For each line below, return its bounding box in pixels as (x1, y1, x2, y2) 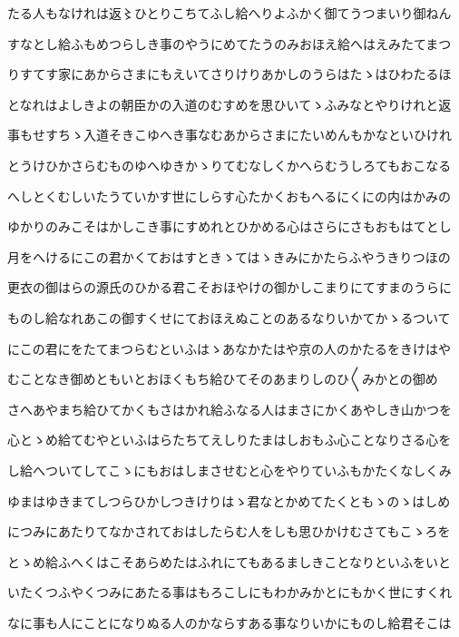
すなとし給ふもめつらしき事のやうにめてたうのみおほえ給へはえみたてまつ (7, 34, 452, 53)
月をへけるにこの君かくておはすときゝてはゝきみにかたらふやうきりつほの (7, 247, 451, 266)
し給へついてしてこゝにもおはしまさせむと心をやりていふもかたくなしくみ (7, 460, 452, 479)
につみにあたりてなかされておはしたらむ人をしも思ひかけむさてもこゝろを (7, 522, 451, 541)
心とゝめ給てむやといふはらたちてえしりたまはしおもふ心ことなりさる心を (7, 430, 452, 449)
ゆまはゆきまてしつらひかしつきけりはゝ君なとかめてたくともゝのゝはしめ (7, 491, 451, 510)
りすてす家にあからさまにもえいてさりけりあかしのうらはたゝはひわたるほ (7, 64, 452, 83)
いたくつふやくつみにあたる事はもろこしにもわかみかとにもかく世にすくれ (7, 583, 453, 602)
